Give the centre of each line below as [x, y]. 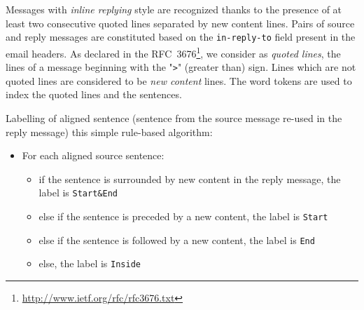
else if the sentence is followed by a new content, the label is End [177, 240]
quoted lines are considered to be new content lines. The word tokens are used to [179, 80]
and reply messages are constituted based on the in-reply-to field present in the [181, 37]
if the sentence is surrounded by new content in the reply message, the [190, 178]
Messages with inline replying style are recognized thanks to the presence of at [174, 9]
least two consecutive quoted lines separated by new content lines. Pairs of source [180, 23]
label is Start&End [78, 193]
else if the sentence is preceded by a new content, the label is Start [183, 216]
